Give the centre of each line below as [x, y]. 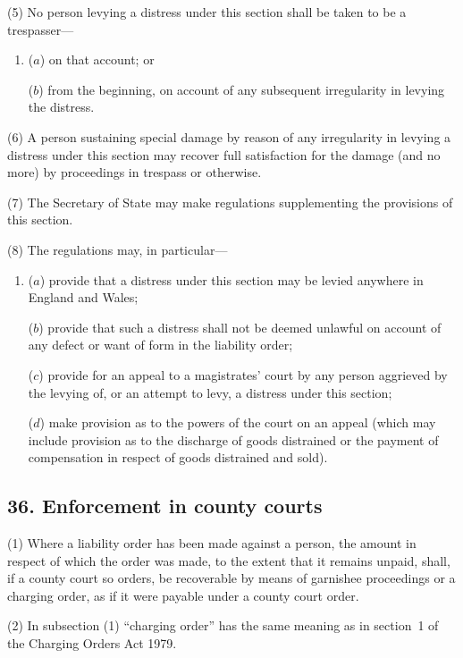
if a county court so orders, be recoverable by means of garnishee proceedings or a [231, 578]
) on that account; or [97, 59]
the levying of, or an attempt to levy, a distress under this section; [210, 392]
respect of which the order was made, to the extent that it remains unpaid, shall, [229, 560]
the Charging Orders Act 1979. [92, 643]
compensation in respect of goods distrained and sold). [178, 457]
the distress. [61, 107]
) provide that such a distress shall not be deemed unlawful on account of [240, 327]
